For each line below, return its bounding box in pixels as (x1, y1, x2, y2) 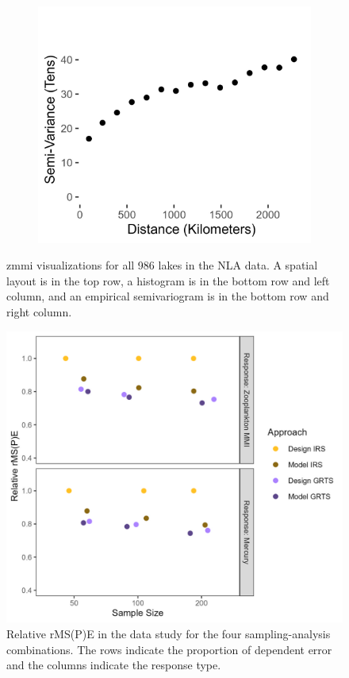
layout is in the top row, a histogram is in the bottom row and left (6, 272, 330, 289)
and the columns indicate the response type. (6, 657, 221, 673)
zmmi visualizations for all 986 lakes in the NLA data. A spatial (6, 257, 318, 273)
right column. (6, 304, 72, 320)
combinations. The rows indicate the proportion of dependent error (6, 641, 332, 657)
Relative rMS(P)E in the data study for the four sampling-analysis (6, 626, 331, 642)
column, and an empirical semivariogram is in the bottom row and (6, 288, 329, 304)
